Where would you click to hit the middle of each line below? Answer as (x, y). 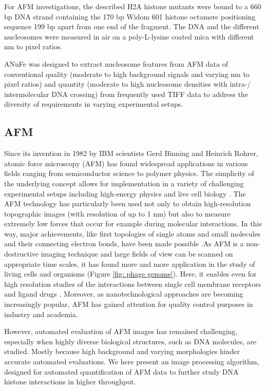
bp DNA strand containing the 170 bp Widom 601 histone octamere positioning (130, 16)
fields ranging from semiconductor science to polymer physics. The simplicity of (129, 173)
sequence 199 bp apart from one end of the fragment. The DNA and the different (132, 26)
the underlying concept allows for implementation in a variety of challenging (124, 183)
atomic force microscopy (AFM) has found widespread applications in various (126, 163)
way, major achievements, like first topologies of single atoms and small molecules (132, 233)
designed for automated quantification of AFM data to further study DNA (121, 371)
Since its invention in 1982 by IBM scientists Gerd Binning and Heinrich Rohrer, (131, 153)
